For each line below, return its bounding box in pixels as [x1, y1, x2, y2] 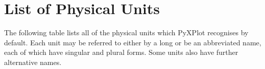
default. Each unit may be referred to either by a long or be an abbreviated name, [4, 37, 261, 47]
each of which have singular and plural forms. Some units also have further [4, 47, 238, 57]
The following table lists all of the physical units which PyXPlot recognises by [4, 27, 249, 38]
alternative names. [4, 56, 62, 67]
